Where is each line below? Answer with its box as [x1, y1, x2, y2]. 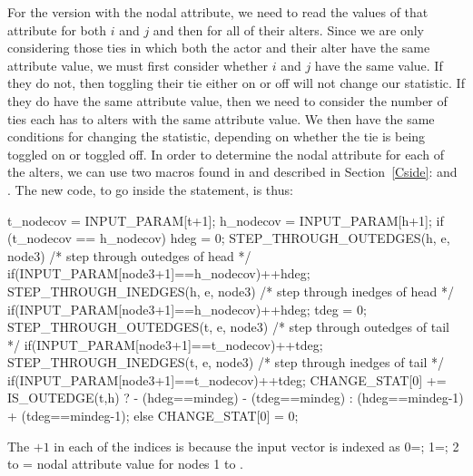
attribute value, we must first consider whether [7, 55, 268, 74]
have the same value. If [314, 55, 443, 74]
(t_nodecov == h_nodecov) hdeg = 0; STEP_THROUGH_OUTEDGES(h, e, [7, 228, 450, 248]
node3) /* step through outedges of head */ [7, 246, 251, 265]
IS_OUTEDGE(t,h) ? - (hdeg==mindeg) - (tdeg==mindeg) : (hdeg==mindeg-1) [7, 388, 464, 407]
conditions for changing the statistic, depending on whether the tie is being [7, 127, 426, 146]
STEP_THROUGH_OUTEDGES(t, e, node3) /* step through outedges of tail [7, 317, 449, 336]
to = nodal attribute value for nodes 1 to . [7, 454, 243, 473]
